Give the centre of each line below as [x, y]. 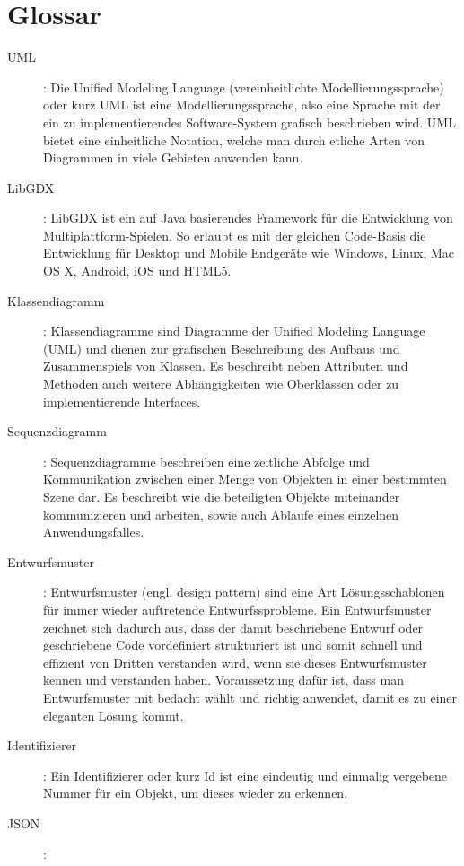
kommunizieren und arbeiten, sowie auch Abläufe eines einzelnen [221, 514]
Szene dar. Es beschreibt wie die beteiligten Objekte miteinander [222, 496]
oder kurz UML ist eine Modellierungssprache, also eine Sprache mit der [242, 105]
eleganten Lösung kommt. [114, 715]
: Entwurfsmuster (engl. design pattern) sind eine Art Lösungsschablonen [244, 592]
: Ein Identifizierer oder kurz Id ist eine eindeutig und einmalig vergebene [245, 775]
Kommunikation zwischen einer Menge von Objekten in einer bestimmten [245, 479]
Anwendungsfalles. [94, 532]
